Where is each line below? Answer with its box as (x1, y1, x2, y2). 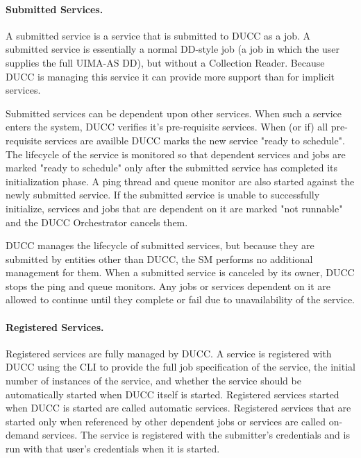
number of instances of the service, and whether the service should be (6, 373, 301, 388)
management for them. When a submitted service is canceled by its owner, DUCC (6, 265, 355, 280)
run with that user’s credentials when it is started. (6, 441, 220, 456)
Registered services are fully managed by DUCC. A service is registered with (6, 346, 332, 360)
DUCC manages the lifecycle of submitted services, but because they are (6, 238, 314, 253)
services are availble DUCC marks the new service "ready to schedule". (44, 133, 345, 147)
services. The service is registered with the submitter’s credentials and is (42, 427, 350, 442)
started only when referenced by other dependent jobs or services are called (6, 414, 326, 428)
